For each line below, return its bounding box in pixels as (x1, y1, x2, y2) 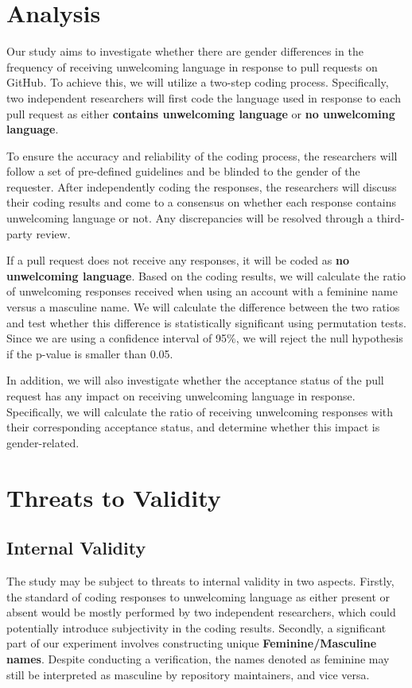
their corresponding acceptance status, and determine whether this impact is (6, 419, 380, 435)
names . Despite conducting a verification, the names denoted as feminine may (6, 650, 390, 667)
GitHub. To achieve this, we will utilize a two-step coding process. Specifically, (6, 74, 389, 91)
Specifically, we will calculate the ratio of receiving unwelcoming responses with (6, 403, 394, 419)
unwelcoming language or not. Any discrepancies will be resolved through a (6, 210, 373, 226)
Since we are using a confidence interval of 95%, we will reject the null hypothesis (6, 330, 403, 346)
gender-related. (6, 434, 80, 450)
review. (36, 225, 71, 242)
